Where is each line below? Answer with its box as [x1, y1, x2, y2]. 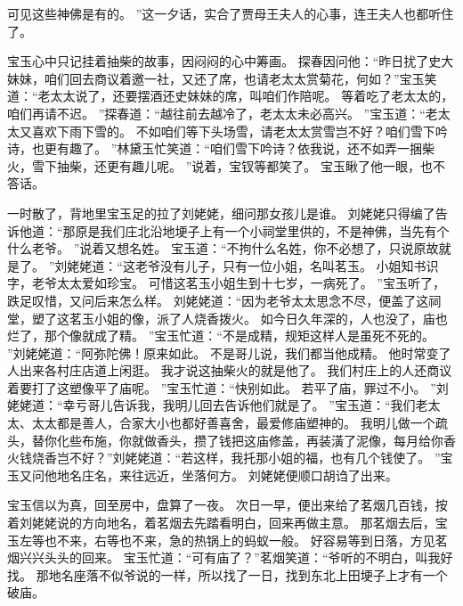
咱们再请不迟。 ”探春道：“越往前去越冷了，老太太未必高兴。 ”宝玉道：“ [7, 103, 426, 122]
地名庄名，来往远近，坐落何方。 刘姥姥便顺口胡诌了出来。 [56, 465, 398, 484]
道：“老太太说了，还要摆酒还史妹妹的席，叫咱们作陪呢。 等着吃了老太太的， [7, 86, 454, 105]
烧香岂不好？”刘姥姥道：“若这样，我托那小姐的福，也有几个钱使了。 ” [31, 448, 441, 467]
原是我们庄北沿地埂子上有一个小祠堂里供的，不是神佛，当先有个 [75, 221, 450, 240]
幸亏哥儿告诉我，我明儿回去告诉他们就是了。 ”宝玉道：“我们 [62, 396, 416, 414]
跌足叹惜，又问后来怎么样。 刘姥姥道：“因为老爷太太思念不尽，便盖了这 [7, 291, 429, 309]
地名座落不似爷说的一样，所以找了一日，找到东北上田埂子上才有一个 [48, 565, 448, 584]
